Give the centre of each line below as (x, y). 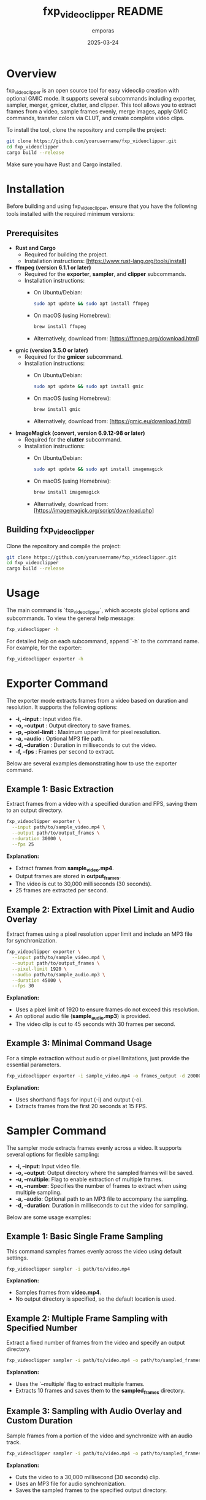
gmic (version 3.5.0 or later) (52, 350)
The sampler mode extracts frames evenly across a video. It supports (94, 1147)
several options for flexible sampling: (53, 1154)
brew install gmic (57, 409)
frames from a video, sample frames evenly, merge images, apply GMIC (97, 112)
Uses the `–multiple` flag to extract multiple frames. (80, 1384)
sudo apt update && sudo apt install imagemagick (98, 469)
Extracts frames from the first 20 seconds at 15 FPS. (81, 1106)
